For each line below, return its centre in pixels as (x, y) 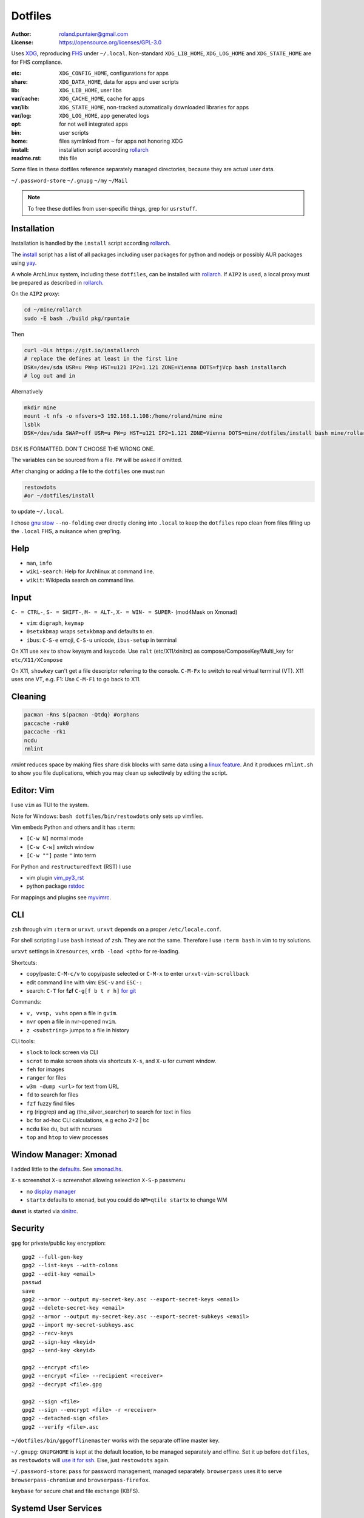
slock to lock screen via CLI (62, 1052)
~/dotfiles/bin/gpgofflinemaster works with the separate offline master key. (115, 1441)
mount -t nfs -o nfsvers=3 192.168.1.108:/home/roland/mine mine (123, 416)
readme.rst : (26, 158)
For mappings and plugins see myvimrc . (61, 897)
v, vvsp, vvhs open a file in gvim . (72, 1013)
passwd (32, 1282)
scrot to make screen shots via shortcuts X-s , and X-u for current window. (121, 1061)
